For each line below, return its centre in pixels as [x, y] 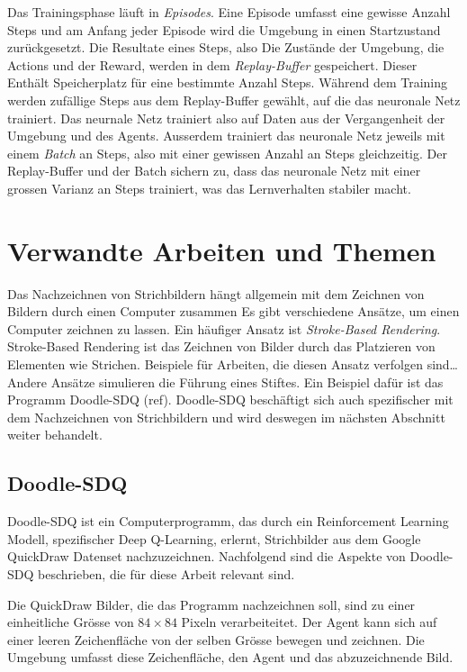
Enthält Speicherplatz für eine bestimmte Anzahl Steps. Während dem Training [227, 82]
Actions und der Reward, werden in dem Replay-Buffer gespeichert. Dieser [212, 64]
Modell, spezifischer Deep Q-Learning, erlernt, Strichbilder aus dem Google [214, 538]
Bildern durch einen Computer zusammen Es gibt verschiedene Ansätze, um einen [233, 311]
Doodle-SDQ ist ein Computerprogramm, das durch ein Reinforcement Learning [228, 521]
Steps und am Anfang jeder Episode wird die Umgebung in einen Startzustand [224, 29]
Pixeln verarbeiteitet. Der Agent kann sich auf [309, 622]
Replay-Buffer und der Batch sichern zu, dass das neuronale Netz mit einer [214, 171]
